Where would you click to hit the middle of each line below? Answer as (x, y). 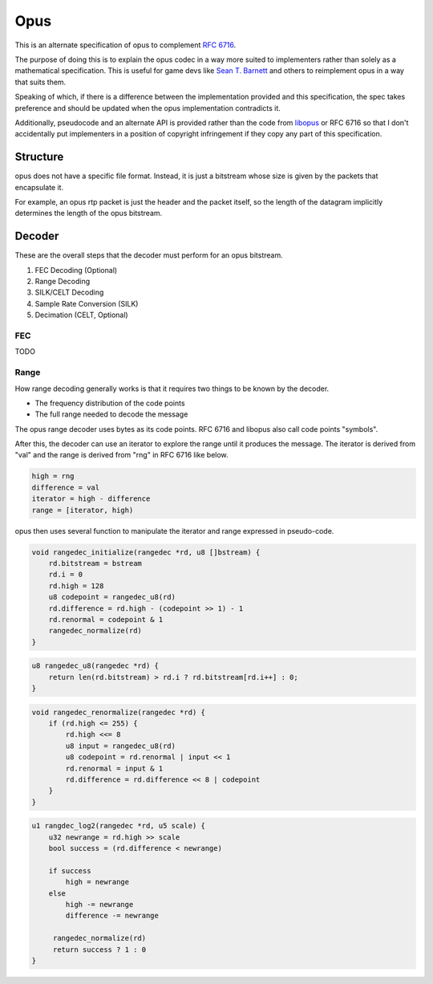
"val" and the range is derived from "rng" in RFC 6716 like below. (121, 455)
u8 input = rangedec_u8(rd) (121, 746)
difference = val (66, 487)
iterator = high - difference (91, 499)
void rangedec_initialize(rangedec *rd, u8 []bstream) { (146, 552)
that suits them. (40, 82)
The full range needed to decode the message (111, 414)
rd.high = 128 (76, 586)
